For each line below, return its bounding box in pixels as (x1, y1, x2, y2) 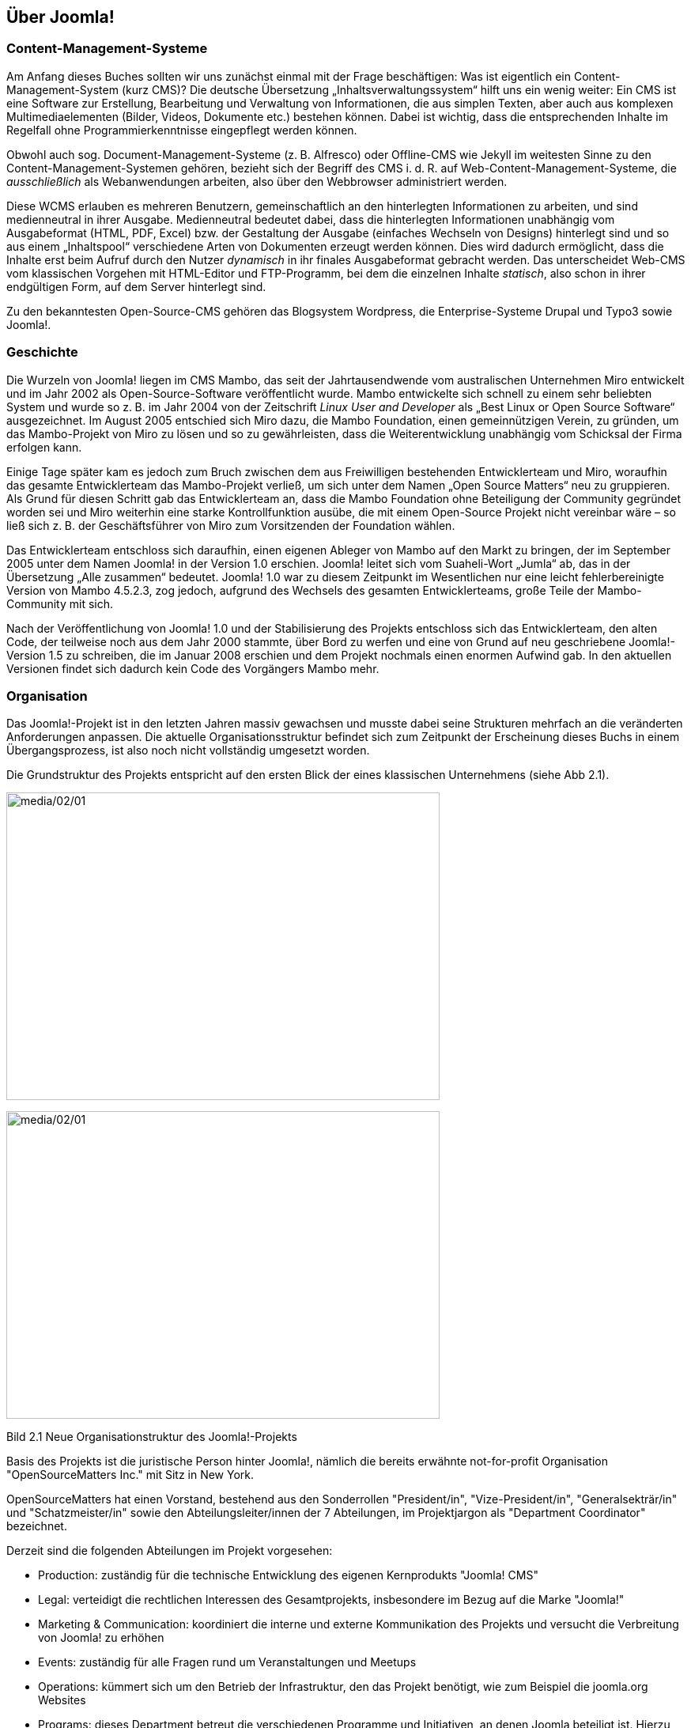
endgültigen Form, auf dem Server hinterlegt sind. (6, 279, 266, 293)
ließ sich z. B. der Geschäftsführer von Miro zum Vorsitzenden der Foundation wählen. (6, 518, 455, 532)
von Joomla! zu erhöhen (38, 1631, 164, 1645)
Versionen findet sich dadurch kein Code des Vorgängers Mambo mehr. (6, 661, 379, 675)
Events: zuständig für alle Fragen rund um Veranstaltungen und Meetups (38, 1655, 417, 1669)
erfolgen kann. (6, 440, 82, 454)
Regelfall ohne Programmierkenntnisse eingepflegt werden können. (6, 123, 357, 137)
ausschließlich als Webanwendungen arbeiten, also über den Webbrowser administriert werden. (6, 174, 508, 188)
